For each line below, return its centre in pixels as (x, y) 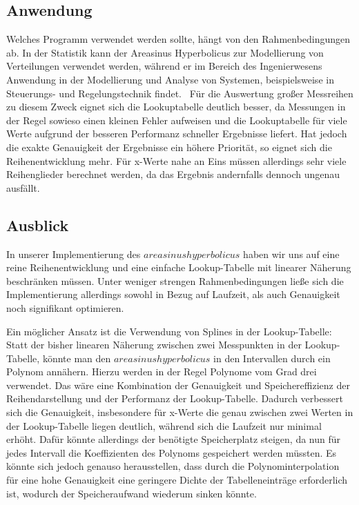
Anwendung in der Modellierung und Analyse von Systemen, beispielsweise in (170, 79)
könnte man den (77, 358)
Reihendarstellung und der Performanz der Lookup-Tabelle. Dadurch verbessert (175, 398)
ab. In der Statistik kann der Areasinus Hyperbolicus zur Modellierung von (165, 52)
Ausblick (38, 225)
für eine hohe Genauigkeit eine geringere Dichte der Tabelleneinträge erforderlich (177, 480)
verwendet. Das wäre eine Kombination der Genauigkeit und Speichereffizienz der (178, 385)
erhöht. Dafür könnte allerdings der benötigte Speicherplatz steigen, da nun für (174, 439)
